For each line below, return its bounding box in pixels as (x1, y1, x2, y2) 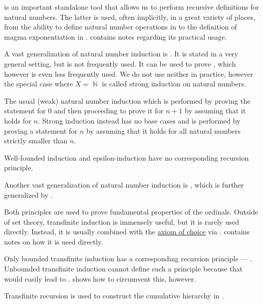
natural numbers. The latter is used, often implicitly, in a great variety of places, (4, 11, 255, 22)
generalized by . (4, 189, 53, 200)
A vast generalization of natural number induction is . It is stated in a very (4, 48, 239, 59)
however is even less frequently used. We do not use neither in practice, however (4, 68, 253, 79)
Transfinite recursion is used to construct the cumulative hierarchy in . (4, 290, 224, 301)
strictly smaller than (4, 135, 68, 146)
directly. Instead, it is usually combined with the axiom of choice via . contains (4, 226, 250, 237)
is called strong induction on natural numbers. (102, 78, 246, 89)
